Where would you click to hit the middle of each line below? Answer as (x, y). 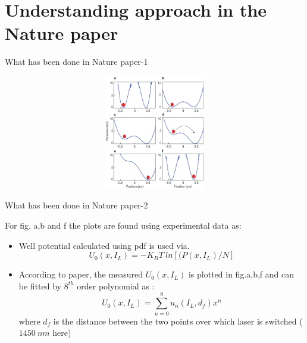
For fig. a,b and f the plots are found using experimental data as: (123, 225)
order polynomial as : (116, 286)
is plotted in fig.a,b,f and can (241, 274)
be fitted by (40, 286)
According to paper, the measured (81, 274)
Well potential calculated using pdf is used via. (104, 245)
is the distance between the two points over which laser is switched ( (178, 321)
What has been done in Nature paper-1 (76, 62)
